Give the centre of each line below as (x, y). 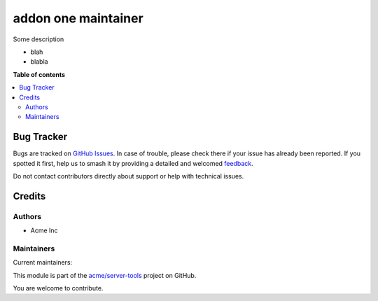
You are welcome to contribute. (58, 288)
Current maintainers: (43, 262)
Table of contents (39, 74)
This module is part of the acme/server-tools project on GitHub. (105, 275)
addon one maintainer (78, 18)
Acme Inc (44, 230)
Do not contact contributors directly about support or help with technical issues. (128, 176)
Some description (38, 39)
